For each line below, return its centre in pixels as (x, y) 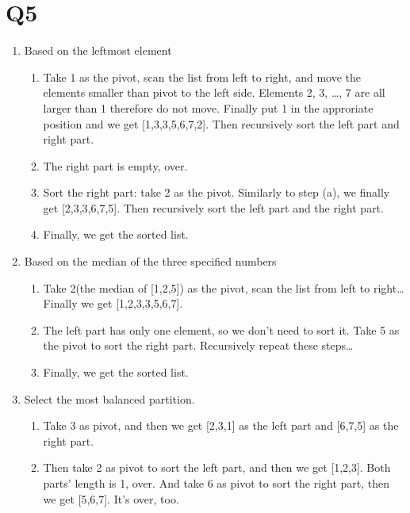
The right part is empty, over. (115, 165)
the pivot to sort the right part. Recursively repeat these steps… (198, 345)
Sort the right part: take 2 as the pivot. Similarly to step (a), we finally (216, 192)
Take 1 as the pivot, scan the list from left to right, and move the (202, 77)
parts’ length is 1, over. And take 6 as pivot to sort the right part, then (216, 483)
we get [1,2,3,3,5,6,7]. (132, 303)
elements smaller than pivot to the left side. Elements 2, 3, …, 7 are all (214, 92)
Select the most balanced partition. (109, 398)
